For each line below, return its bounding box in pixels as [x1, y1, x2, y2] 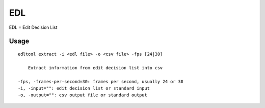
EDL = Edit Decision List [9, 24, 57, 30]
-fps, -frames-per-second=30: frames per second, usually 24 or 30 [18, 79, 184, 84]
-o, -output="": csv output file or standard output [18, 92, 147, 98]
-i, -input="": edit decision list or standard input [18, 86, 150, 91]
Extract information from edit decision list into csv [27, 65, 163, 70]
